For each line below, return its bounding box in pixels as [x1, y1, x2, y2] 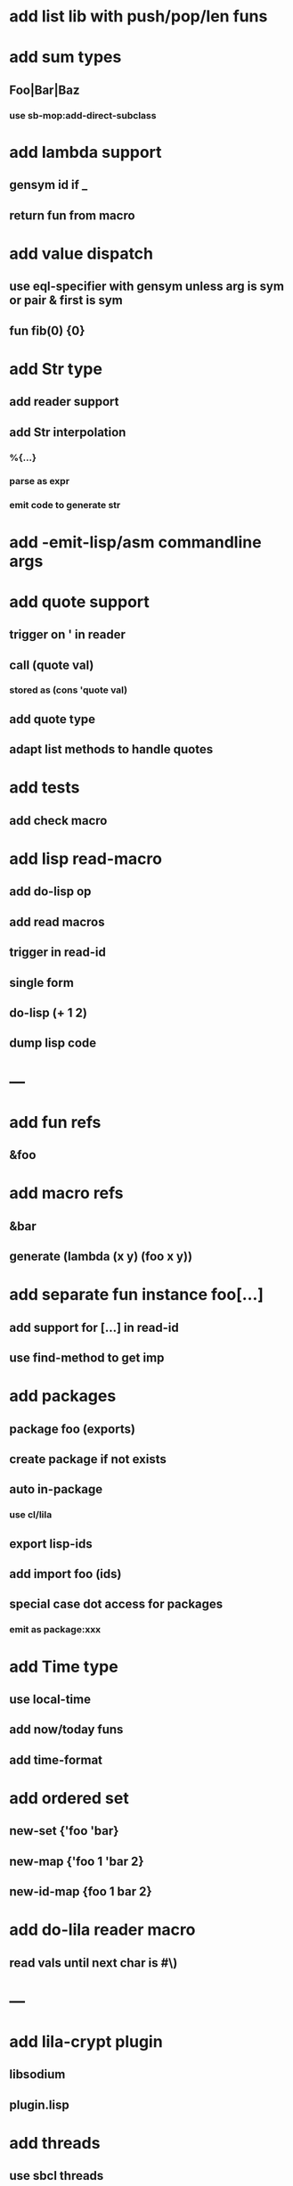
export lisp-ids [9, 1536, 93, 1551]
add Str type [9, 358, 102, 379]
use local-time [9, 1691, 92, 1706]
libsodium [9, 2067, 66, 2083]
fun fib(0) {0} [9, 323, 85, 338]
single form [9, 974, 74, 990]
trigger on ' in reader [9, 627, 126, 643]
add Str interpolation [9, 424, 126, 440]
